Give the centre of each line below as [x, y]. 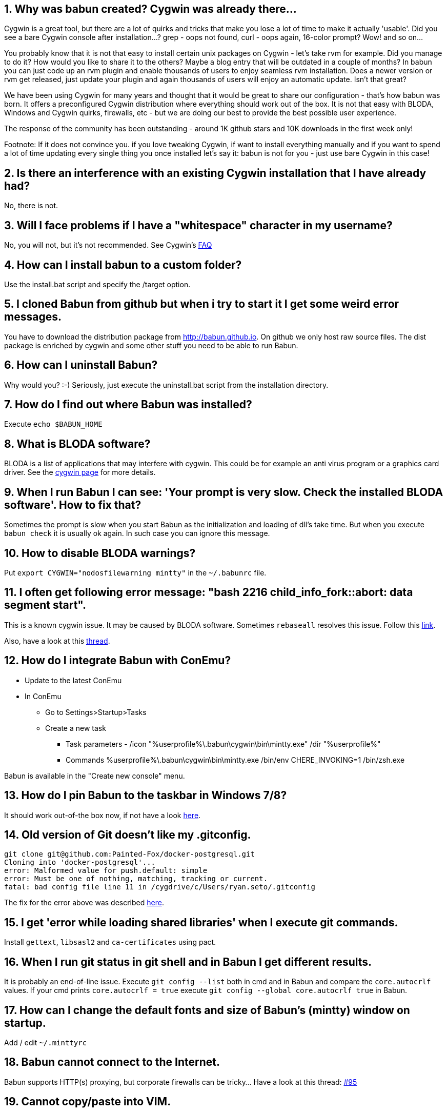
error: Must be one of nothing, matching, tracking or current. [136, 879]
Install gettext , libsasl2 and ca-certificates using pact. [110, 942]
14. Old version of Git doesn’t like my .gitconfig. [128, 835]
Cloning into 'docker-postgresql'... [80, 862]
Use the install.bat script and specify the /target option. [97, 284]
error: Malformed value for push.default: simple [106, 871]
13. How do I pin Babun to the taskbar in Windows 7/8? [146, 796]
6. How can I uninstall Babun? [81, 365]
